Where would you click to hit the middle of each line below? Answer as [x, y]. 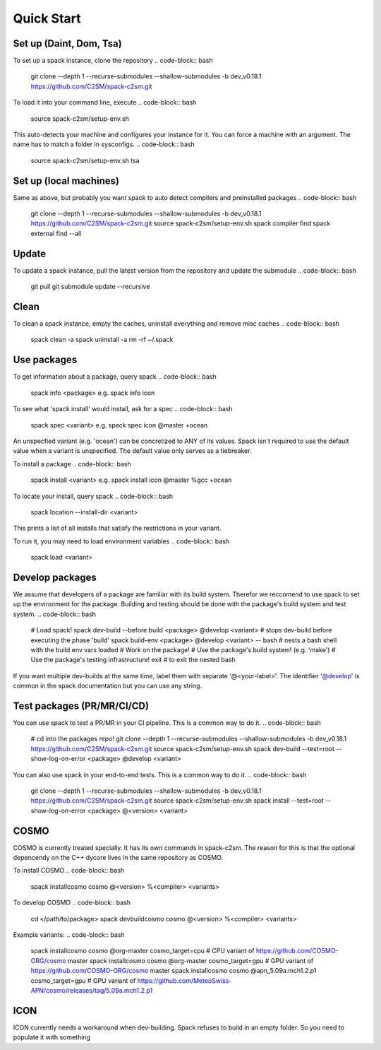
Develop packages [55, 577]
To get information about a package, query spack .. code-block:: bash [115, 377]
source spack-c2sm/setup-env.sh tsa [85, 160]
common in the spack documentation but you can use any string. [108, 686]
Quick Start [47, 18]
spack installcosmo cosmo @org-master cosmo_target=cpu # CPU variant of [143, 951]
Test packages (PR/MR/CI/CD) [81, 706]
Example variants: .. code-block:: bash [69, 934]
